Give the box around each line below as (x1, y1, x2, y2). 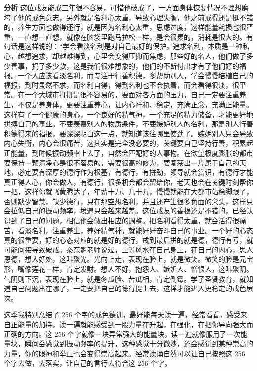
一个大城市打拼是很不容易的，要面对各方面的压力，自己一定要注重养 (24, 89, 246, 100)
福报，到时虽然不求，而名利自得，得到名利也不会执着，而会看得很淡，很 (4, 80, 239, 90)
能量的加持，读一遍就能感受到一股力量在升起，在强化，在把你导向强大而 (17, 319, 253, 329)
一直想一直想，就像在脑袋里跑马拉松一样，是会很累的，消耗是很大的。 (17, 31, 246, 41)
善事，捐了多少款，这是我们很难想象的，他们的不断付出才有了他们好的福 (10, 60, 246, 71)
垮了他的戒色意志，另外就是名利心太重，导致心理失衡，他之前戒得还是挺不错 (4, 12, 253, 22)
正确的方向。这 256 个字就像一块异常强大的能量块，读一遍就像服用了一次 (4, 329, 241, 339)
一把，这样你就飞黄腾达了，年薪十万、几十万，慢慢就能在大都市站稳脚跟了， (4, 186, 253, 197)
